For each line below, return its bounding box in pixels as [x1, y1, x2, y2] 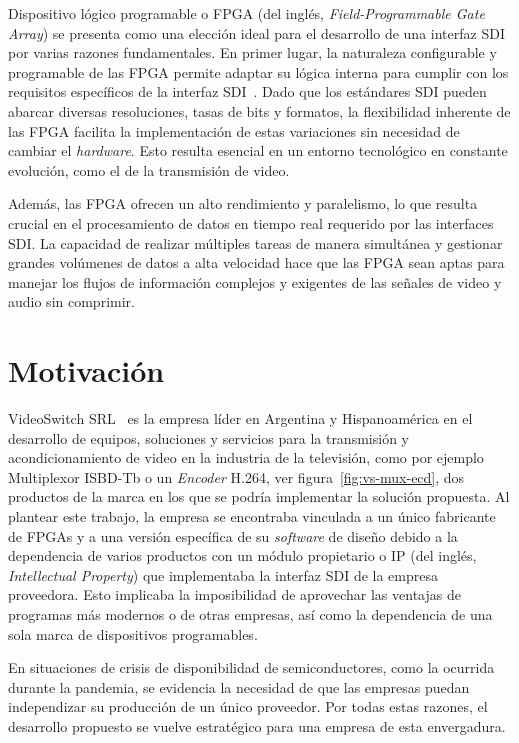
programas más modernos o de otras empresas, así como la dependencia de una [8, 603, 493, 624]
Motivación [8, 350, 165, 391]
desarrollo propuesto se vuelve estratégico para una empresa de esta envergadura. [8, 715, 506, 736]
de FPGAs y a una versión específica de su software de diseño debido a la [8, 525, 458, 546]
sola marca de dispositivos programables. [8, 623, 258, 644]
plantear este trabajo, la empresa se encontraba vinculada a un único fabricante [8, 506, 496, 526]
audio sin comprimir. [8, 291, 135, 312]
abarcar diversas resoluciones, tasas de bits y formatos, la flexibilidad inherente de [8, 100, 511, 121]
